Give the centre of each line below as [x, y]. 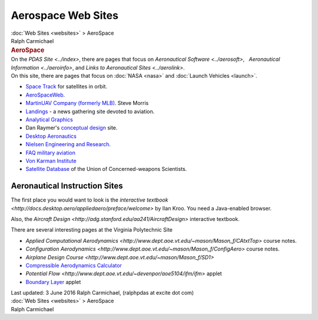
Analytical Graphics [49, 119]
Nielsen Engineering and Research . [68, 144]
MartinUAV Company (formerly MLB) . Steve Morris [87, 103]
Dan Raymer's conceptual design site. [72, 128]
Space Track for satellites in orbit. [67, 87]
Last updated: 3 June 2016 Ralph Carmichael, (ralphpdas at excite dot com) [102, 293]
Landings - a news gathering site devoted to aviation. [90, 111]
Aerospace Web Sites [65, 15]
